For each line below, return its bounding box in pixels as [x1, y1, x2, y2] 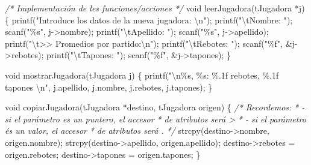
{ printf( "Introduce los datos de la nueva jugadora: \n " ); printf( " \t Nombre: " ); [5, 13, 293, 26]
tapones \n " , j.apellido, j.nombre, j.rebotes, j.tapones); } [5, 80, 213, 93]
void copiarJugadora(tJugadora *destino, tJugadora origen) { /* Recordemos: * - [5, 101, 305, 113]
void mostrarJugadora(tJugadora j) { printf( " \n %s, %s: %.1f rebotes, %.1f [5, 68, 279, 81]
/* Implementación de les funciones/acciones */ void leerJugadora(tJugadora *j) [5, 2, 305, 14]
